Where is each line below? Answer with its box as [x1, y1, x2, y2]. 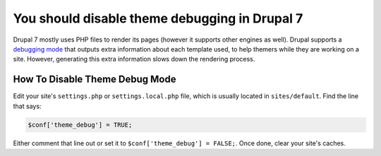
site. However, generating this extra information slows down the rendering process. [13, 55, 255, 64]
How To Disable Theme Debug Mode [13, 73, 176, 85]
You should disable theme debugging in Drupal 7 [13, 11, 303, 26]
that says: [13, 102, 42, 110]
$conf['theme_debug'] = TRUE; [28, 121, 133, 128]
